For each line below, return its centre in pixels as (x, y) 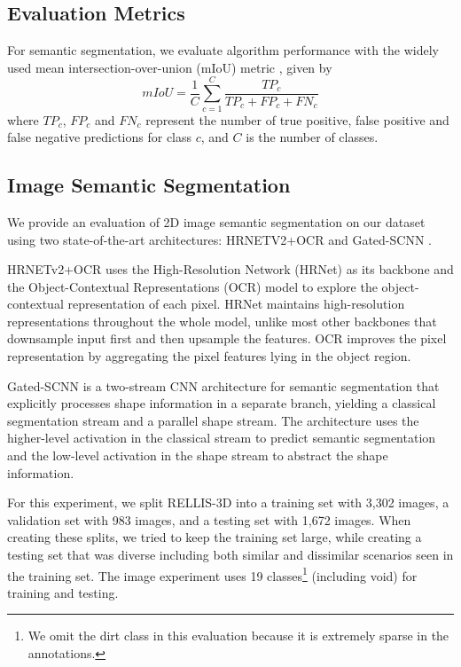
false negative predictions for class (100, 137)
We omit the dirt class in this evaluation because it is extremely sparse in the (238, 636)
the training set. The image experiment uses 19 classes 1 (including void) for (212, 574)
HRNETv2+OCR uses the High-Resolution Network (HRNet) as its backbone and (230, 269)
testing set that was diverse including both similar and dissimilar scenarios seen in (230, 554)
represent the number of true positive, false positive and (297, 119)
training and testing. (63, 592)
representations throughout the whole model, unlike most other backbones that (222, 321)
